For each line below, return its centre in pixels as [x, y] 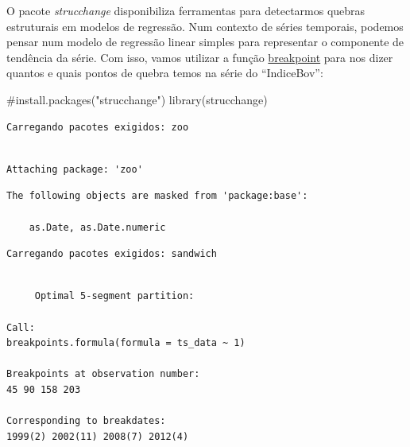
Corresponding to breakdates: [86, 421]
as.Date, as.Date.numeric [97, 227]
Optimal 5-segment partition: [114, 296]
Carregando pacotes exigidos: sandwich [112, 254]
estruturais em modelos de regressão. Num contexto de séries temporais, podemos [205, 26]
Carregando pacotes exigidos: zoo [98, 127]
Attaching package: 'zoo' [75, 169]
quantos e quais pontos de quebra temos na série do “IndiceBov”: [165, 73]
